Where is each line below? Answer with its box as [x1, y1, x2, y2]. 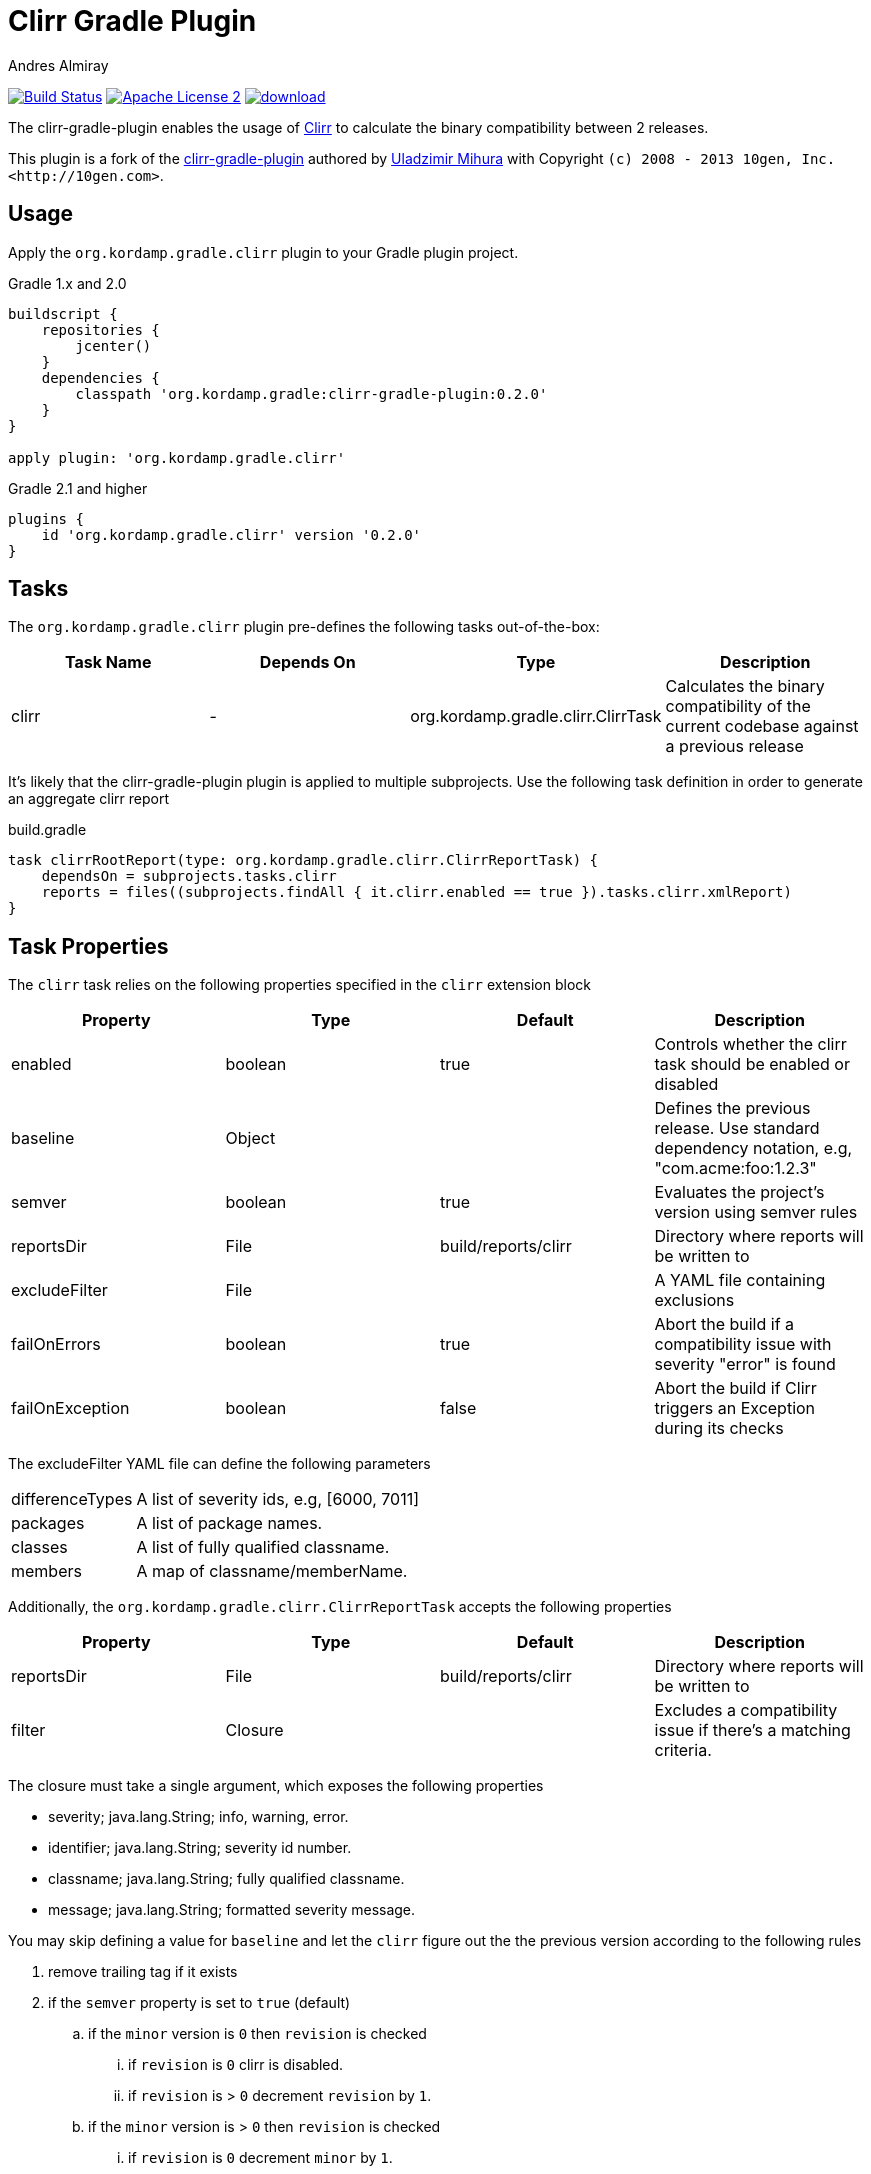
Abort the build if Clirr [654, 1378, 817, 1399]
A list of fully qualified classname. [136, 1537, 390, 1558]
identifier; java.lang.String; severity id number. [48, 1839, 352, 1857]
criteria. [654, 1740, 712, 1761]
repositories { [41, 321, 160, 338]
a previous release [665, 736, 804, 757]
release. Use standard [654, 1118, 820, 1139]
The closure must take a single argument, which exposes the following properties [8, 1777, 544, 1795]
